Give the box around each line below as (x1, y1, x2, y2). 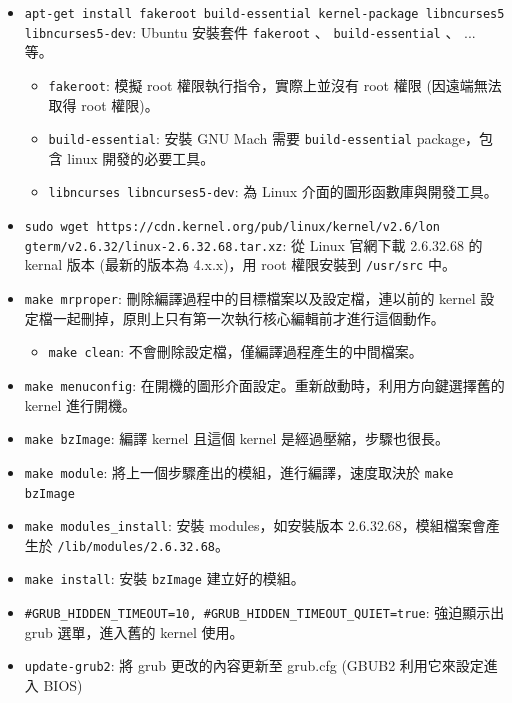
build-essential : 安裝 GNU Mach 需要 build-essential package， (48, 128, 479, 149)
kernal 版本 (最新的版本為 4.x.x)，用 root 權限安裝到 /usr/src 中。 (24, 254, 456, 275)
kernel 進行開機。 (24, 394, 137, 415)
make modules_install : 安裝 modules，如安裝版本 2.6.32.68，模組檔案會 (24, 515, 486, 536)
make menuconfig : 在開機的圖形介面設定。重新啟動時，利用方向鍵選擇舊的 (24, 374, 505, 395)
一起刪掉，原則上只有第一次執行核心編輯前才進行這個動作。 (52, 307, 445, 328)
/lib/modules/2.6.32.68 (57, 539, 215, 554)
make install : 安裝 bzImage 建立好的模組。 (24, 568, 305, 589)
